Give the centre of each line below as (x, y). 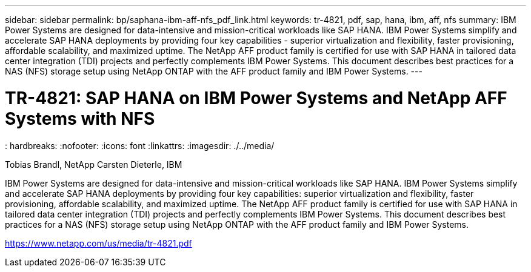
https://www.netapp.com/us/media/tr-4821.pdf (99, 243)
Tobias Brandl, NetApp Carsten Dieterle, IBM (94, 164)
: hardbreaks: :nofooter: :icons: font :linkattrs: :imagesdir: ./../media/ (140, 145)
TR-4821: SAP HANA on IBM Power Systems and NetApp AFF (256, 98)
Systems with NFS (80, 118)
